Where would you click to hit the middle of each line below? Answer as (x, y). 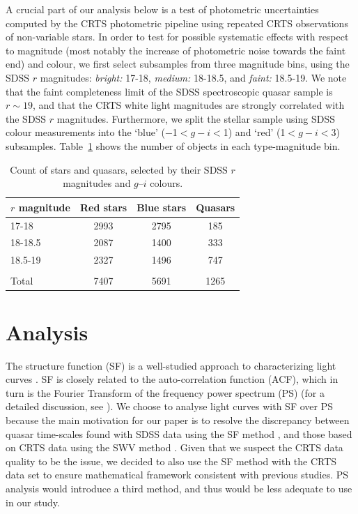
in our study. (33, 502)
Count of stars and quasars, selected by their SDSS (119, 169)
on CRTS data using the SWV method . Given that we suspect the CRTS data (174, 447)
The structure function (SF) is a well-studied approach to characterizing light (171, 365)
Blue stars (162, 207)
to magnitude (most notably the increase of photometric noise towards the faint (176, 50)
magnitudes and (97, 183)
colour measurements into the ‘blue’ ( (85, 132)
